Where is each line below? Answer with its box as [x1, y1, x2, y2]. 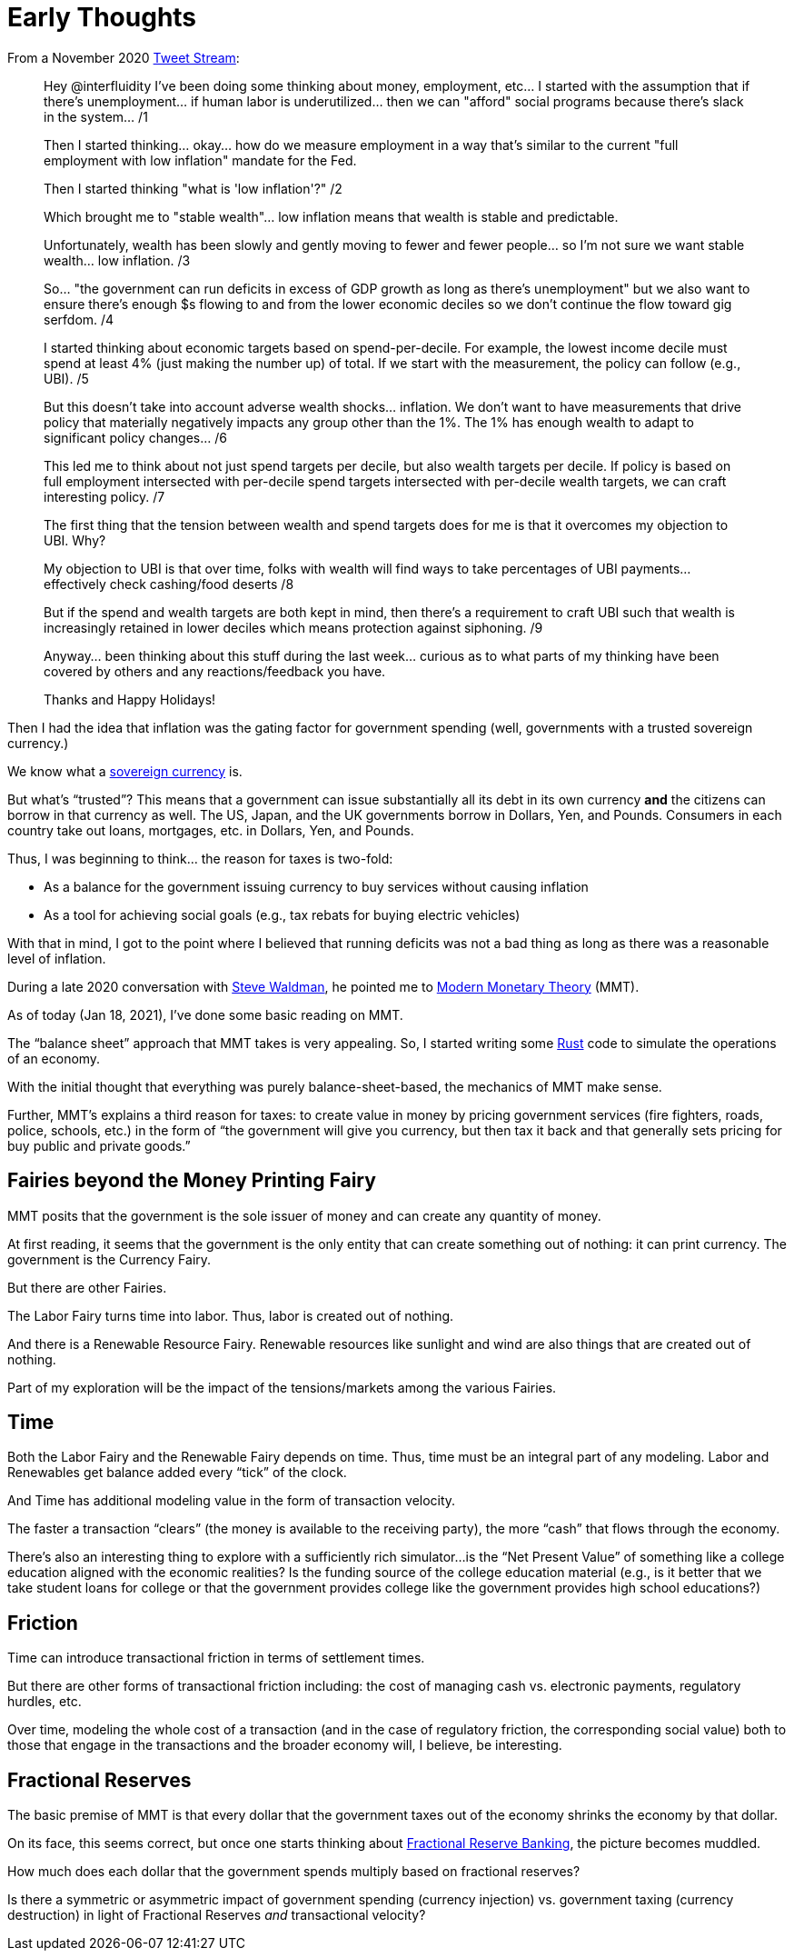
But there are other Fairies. [7, 1279, 167, 1295]
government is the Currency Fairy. [7, 1251, 212, 1267]
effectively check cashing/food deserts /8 [44, 575, 294, 592]
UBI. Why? [44, 532, 106, 548]
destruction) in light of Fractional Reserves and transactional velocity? [7, 1907, 426, 1923]
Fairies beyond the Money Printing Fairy [7, 1169, 376, 1193]
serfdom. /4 [44, 311, 114, 327]
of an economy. [7, 1050, 101, 1066]
